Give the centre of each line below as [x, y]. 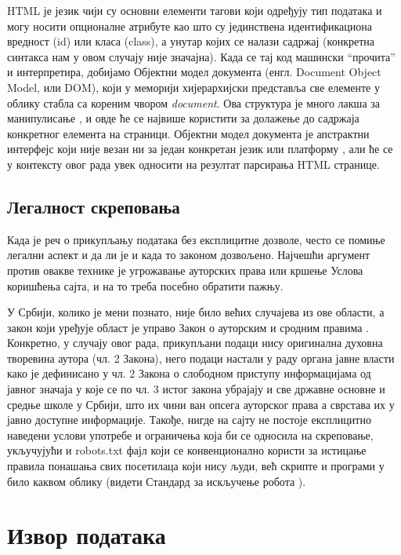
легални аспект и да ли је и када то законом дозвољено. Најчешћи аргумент [189, 255]
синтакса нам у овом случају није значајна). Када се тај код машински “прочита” [201, 56]
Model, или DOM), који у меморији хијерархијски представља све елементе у [193, 87]
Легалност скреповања [94, 206]
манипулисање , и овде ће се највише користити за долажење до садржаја [183, 118]
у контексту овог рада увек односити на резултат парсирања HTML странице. [193, 164]
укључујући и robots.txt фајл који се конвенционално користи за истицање [187, 450]
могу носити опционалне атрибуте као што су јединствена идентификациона [190, 26]
